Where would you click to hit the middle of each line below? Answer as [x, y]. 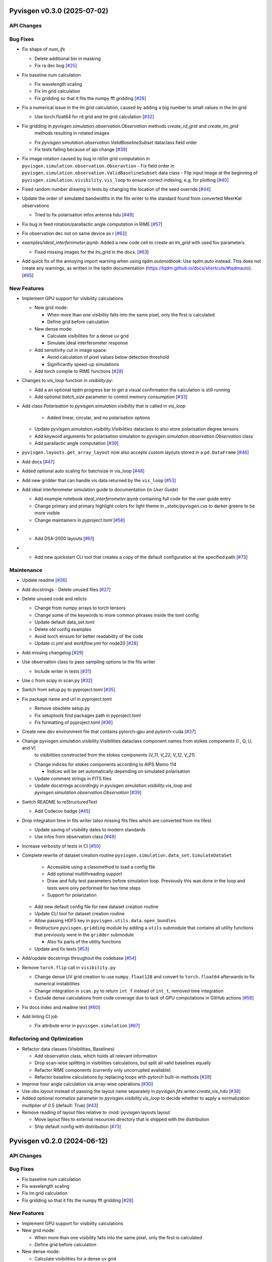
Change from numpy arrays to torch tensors [80, 608]
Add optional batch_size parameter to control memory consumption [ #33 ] [111, 397]
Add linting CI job [40, 1016]
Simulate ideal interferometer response [87, 343]
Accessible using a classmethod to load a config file [101, 867]
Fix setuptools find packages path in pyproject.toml [88, 715]
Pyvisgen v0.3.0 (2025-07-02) [59, 11]
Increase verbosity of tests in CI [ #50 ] [61, 846]
